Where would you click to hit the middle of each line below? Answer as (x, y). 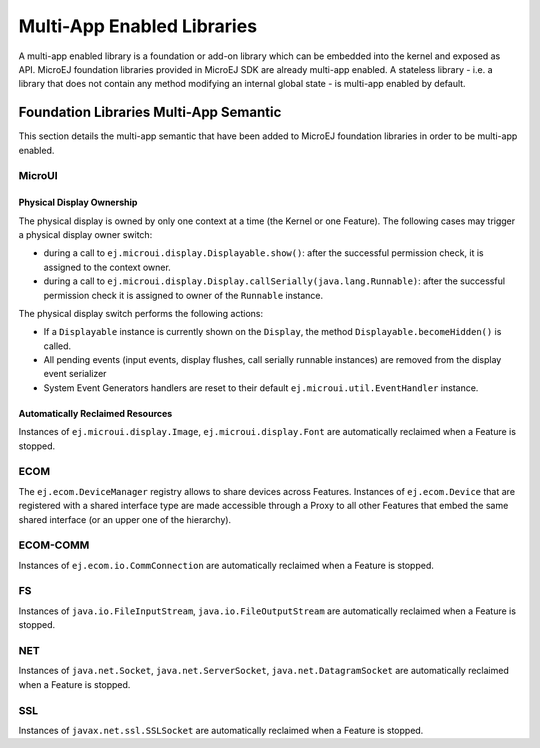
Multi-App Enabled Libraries (138, 26)
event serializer (75, 374)
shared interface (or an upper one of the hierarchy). (125, 519)
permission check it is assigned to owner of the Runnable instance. (183, 295)
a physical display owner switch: (85, 234)
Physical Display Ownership (78, 202)
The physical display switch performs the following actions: (141, 313)
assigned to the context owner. (107, 267)
